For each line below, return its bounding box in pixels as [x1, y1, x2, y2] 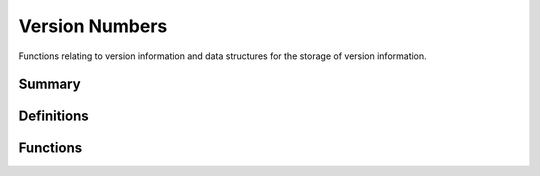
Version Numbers [18, 15, 168, 37]
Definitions [18, 108, 89, 125]
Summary [18, 76, 81, 93]
